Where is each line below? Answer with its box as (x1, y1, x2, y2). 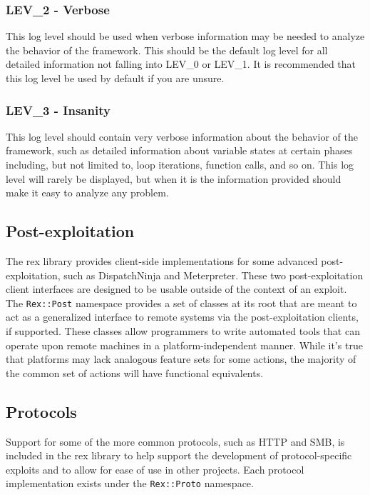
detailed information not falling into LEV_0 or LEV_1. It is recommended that (6, 56, 356, 71)
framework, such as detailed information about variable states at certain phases (6, 143, 353, 158)
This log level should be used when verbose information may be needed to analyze (6, 29, 365, 44)
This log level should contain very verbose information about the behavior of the (6, 129, 358, 144)
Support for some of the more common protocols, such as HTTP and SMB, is (6, 434, 345, 449)
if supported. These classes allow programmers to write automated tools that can (6, 324, 360, 339)
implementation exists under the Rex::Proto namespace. (6, 476, 254, 491)
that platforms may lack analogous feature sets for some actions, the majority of (6, 351, 356, 366)
